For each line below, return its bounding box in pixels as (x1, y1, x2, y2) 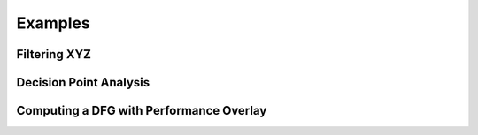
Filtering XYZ (16, 47, 92, 62)
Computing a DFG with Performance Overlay (16, 103, 267, 118)
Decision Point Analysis (16, 75, 150, 90)
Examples (16, 13, 90, 33)
